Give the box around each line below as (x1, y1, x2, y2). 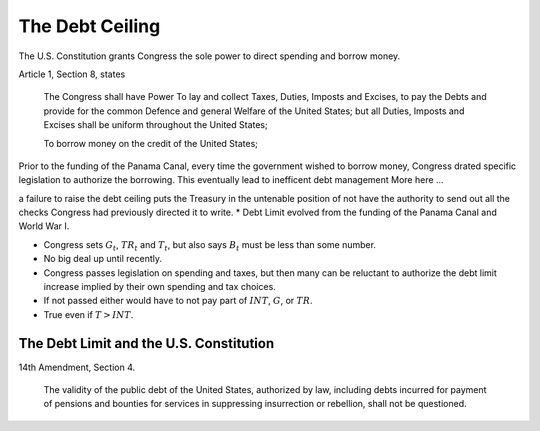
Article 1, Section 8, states (18, 68, 126, 80)
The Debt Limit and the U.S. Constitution (18, 335, 275, 352)
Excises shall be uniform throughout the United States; (43, 119, 269, 131)
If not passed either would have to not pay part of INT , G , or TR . (43, 295, 314, 307)
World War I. (18, 220, 70, 232)
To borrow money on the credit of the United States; (43, 137, 259, 149)
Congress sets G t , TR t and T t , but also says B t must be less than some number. (43, 238, 377, 253)
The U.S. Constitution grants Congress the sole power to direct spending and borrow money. (18, 50, 401, 62)
